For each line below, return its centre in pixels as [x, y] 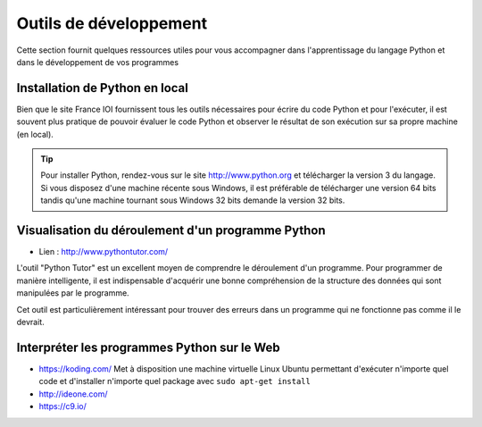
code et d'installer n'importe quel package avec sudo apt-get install [175, 381]
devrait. [30, 322]
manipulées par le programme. [73, 293]
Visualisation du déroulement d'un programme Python [171, 230]
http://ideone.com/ [73, 394]
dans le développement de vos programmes [97, 62]
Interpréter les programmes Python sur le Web [148, 347]
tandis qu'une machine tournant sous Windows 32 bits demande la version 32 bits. [193, 200]
